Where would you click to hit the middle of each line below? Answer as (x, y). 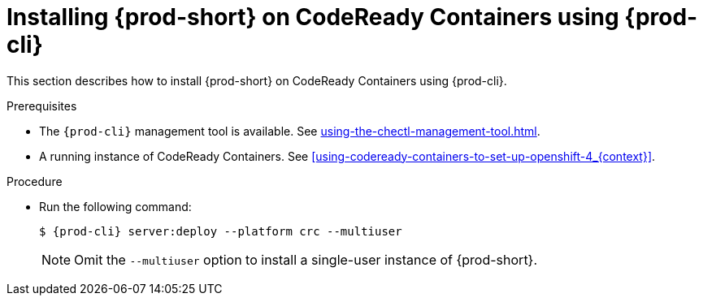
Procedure (35, 181)
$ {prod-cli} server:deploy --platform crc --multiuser (221, 231)
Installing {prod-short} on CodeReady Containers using (313, 17)
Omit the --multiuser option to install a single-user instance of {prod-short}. (306, 259)
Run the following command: (115, 206)
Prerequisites (42, 106)
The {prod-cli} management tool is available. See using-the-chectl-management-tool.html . (290, 131)
